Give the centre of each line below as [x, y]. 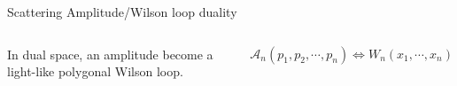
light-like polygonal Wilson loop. [95, 71]
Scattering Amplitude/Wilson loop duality [122, 12]
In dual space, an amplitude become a [110, 54]
